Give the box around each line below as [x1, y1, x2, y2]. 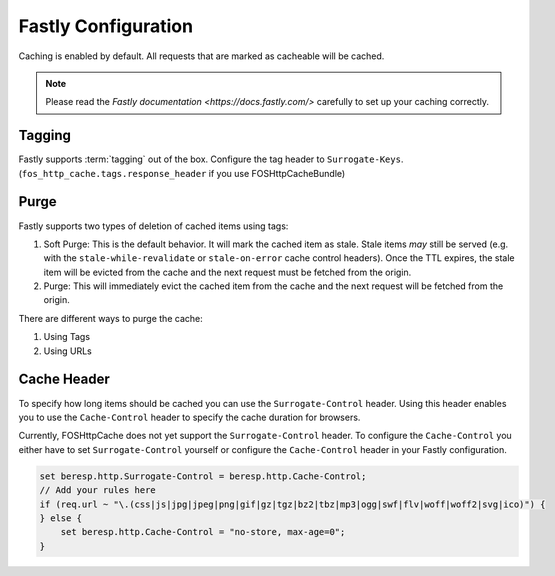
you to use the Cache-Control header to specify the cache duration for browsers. [18, 411, 361, 423]
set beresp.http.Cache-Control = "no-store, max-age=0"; [60, 526, 346, 538]
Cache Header [18, 371, 110, 388]
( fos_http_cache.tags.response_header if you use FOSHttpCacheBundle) [18, 167, 346, 179]
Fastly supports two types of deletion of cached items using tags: [18, 220, 289, 232]
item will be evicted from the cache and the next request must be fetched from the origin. [43, 266, 412, 278]
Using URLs [43, 345, 92, 357]
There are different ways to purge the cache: [18, 312, 204, 324]
